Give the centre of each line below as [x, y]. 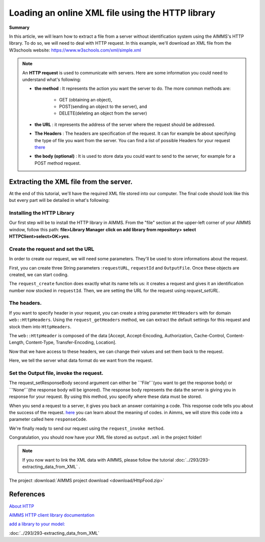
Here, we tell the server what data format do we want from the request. [81, 361]
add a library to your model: [37, 524]
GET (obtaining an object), [86, 99]
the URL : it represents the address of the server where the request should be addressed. [125, 124]
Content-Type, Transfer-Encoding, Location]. [71, 343]
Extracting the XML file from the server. [71, 182]
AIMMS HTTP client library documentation [52, 515]
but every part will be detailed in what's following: [59, 200]
